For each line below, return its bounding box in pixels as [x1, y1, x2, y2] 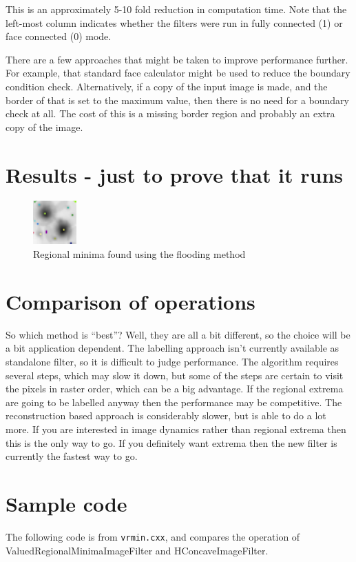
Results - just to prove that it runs [6, 160, 344, 188]
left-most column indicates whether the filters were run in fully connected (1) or [6, 15, 343, 30]
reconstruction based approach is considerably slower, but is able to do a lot [6, 408, 326, 423]
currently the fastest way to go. [6, 449, 138, 463]
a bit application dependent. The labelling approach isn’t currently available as [6, 341, 339, 355]
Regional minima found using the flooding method [33, 247, 246, 261]
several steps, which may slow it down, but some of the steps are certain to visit [6, 368, 344, 382]
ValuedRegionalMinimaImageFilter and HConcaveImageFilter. [6, 543, 269, 557]
